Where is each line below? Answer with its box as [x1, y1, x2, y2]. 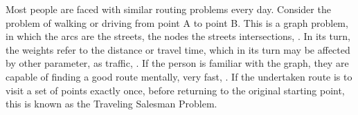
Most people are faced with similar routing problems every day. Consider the [6, 2, 331, 16]
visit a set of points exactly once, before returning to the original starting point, [6, 83, 345, 97]
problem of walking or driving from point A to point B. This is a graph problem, [6, 15, 348, 30]
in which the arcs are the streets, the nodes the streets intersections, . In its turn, [6, 29, 350, 43]
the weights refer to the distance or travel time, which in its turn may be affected [6, 42, 350, 56]
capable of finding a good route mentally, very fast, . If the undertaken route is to [6, 69, 352, 83]
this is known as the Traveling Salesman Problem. [6, 96, 217, 111]
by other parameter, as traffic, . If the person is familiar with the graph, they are [6, 56, 349, 70]
